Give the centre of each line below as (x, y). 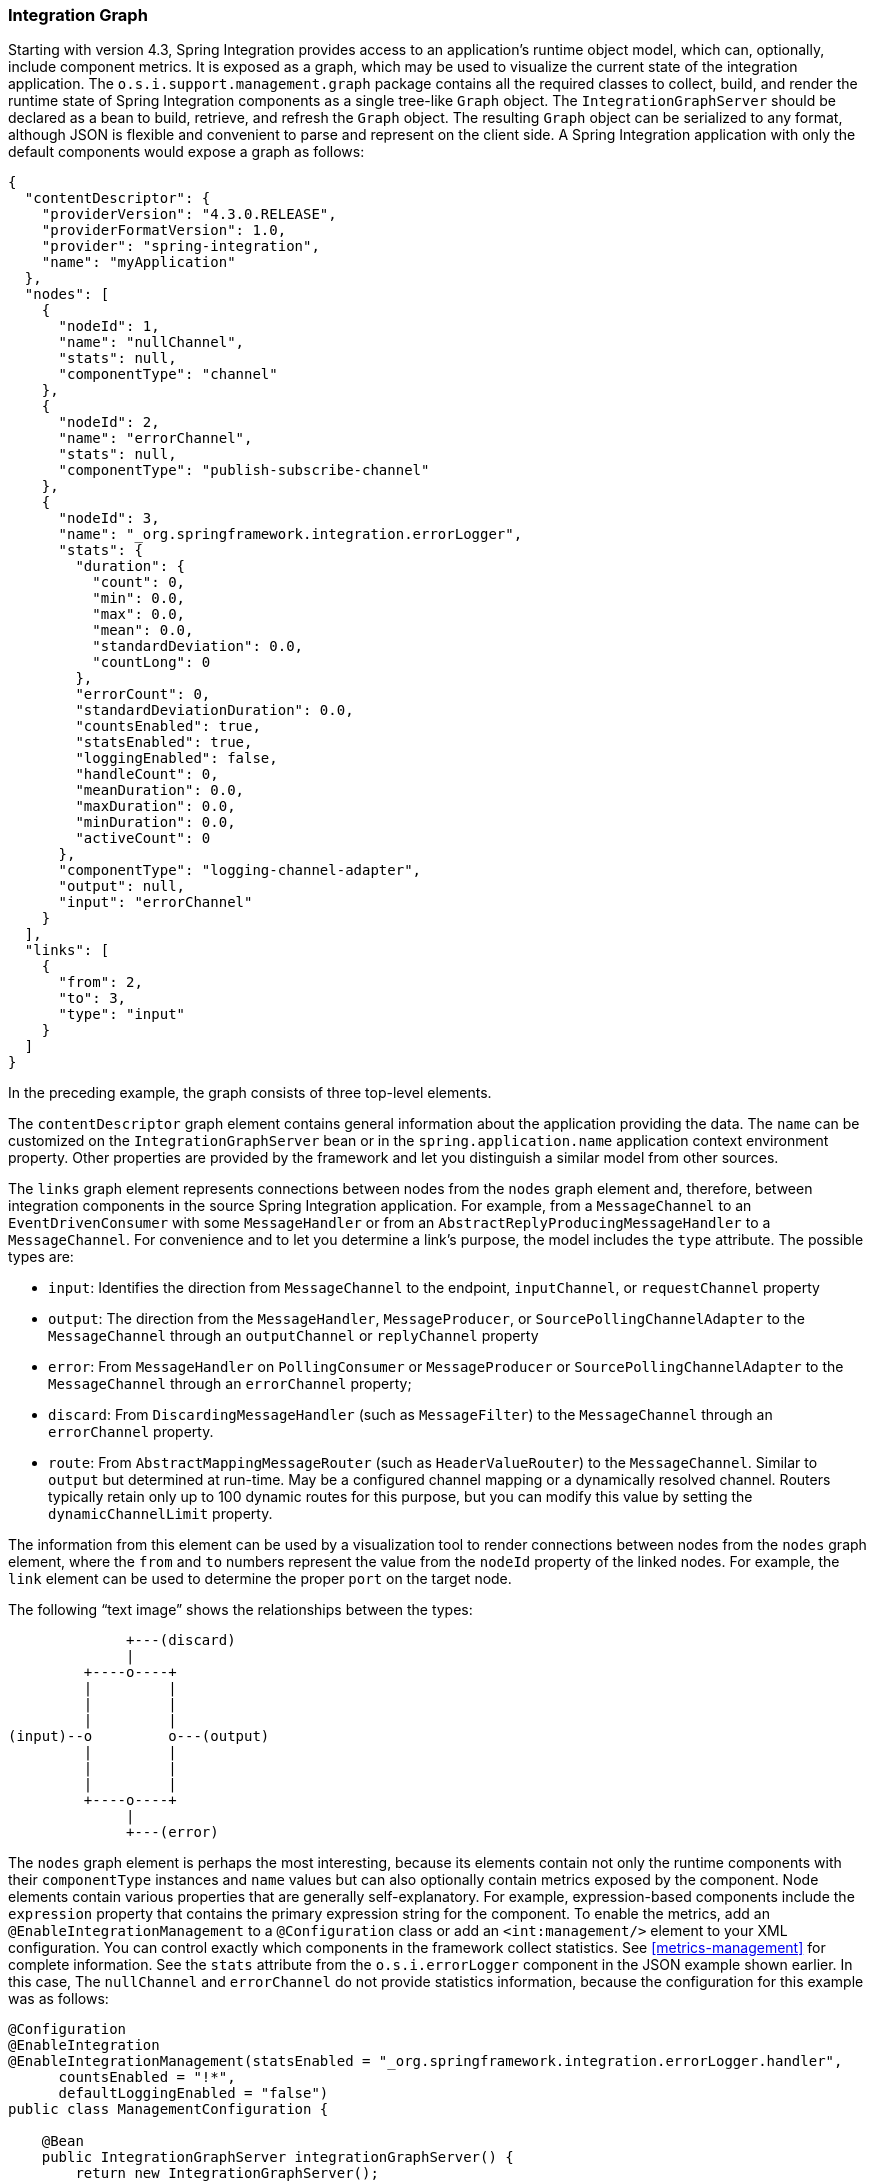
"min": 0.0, (139, 598)
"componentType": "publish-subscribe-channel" (244, 470)
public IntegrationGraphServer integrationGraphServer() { (277, 2157)
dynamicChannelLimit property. (160, 1514)
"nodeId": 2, (109, 422)
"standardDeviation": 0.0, (198, 646)
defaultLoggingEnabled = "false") (193, 2093)
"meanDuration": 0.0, (160, 790)
